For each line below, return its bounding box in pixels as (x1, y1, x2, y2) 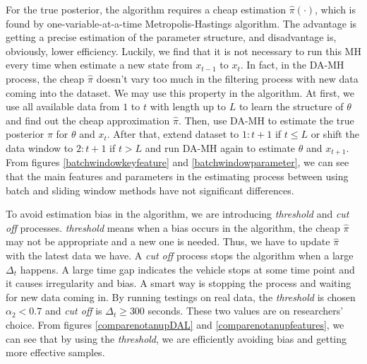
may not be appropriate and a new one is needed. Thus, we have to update (6, 234, 330, 249)
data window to (6, 140, 73, 155)
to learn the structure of (239, 99, 344, 114)
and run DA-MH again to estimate (145, 140, 296, 155)
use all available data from (6, 99, 120, 114)
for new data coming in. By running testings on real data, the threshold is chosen (6, 289, 356, 304)
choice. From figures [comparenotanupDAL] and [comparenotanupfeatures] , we (6, 317, 344, 331)
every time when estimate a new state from (6, 57, 193, 72)
